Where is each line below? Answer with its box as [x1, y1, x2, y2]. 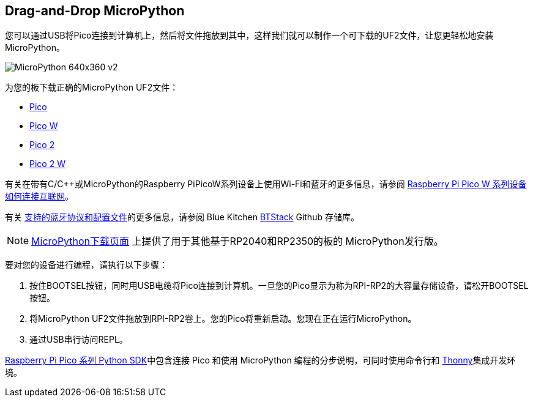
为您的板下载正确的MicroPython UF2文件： [5, 82, 179, 93]
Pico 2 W [29, 158, 65, 169]
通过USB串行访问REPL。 [29, 334, 128, 345]
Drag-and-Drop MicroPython [5, 3, 185, 18]
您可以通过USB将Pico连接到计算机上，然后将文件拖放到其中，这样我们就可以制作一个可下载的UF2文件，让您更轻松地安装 [5, 30, 494, 41]
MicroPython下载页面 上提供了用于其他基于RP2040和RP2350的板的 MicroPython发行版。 [31, 235, 444, 248]
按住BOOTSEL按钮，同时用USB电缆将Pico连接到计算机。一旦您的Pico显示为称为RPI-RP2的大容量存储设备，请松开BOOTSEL [29, 280, 529, 291]
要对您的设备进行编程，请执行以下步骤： [5, 259, 168, 270]
